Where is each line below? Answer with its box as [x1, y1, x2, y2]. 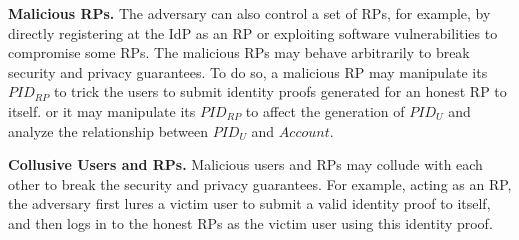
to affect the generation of [245, 100, 405, 121]
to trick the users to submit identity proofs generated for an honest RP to [53, 81, 507, 102]
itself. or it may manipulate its [8, 100, 196, 121]
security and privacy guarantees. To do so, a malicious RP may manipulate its [8, 61, 488, 82]
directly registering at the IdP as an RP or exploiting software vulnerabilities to [8, 22, 498, 43]
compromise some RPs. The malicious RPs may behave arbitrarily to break [8, 42, 470, 63]
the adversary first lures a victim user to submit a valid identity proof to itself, [8, 193, 491, 214]
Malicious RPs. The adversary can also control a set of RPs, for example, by [8, 3, 491, 23]
